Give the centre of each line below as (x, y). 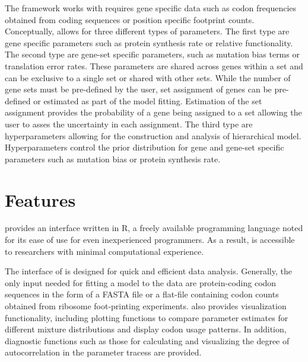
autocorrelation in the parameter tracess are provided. (103, 352)
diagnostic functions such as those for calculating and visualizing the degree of (147, 340)
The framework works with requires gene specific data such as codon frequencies (151, 8)
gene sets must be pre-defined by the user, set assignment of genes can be (138, 89)
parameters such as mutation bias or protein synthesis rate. (113, 158)
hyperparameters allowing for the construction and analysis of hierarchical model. (153, 135)
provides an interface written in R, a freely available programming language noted (154, 228)
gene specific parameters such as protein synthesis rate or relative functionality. (149, 42)
